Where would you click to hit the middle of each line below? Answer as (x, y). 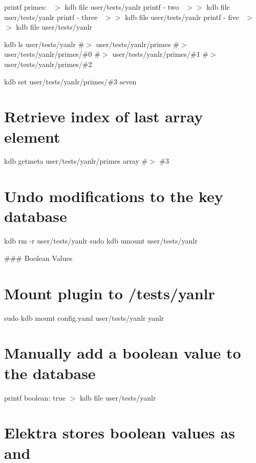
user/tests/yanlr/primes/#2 (48, 64)
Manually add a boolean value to (123, 353)
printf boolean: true (35, 397)
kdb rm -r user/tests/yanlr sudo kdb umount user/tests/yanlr (101, 241)
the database (50, 373)
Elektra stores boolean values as (120, 433)
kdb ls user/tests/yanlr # (44, 44)
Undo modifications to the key (114, 196)
